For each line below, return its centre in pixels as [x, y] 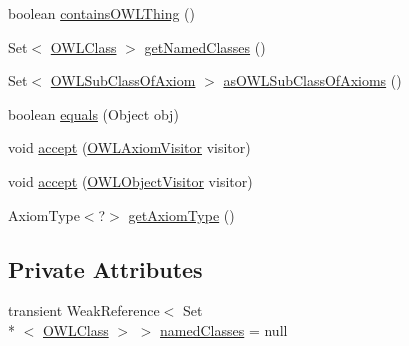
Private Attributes [105, 268]
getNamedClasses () [205, 46]
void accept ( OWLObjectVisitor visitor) [130, 180]
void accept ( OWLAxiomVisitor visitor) [129, 147]
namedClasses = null [224, 329]
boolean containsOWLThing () [101, 13]
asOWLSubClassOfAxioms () [312, 80]
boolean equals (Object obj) [93, 113]
